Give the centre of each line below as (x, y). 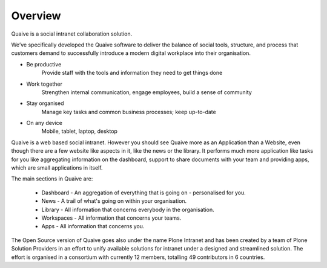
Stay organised (45, 103)
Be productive (44, 64)
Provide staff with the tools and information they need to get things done (132, 73)
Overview (36, 16)
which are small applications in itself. (57, 168)
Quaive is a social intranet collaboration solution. (72, 34)
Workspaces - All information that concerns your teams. (111, 218)
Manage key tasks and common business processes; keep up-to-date (129, 112)
